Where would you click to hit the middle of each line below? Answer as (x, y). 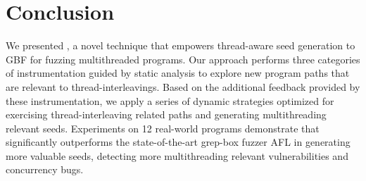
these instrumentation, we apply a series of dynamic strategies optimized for (170, 100)
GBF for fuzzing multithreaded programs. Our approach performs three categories (183, 59)
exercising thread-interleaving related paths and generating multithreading (166, 114)
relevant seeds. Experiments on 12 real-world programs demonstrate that (163, 128)
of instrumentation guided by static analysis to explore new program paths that (178, 73)
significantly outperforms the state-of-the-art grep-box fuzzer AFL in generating (178, 142)
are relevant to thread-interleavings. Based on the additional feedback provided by (183, 86)
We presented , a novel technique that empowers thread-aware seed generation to (181, 45)
